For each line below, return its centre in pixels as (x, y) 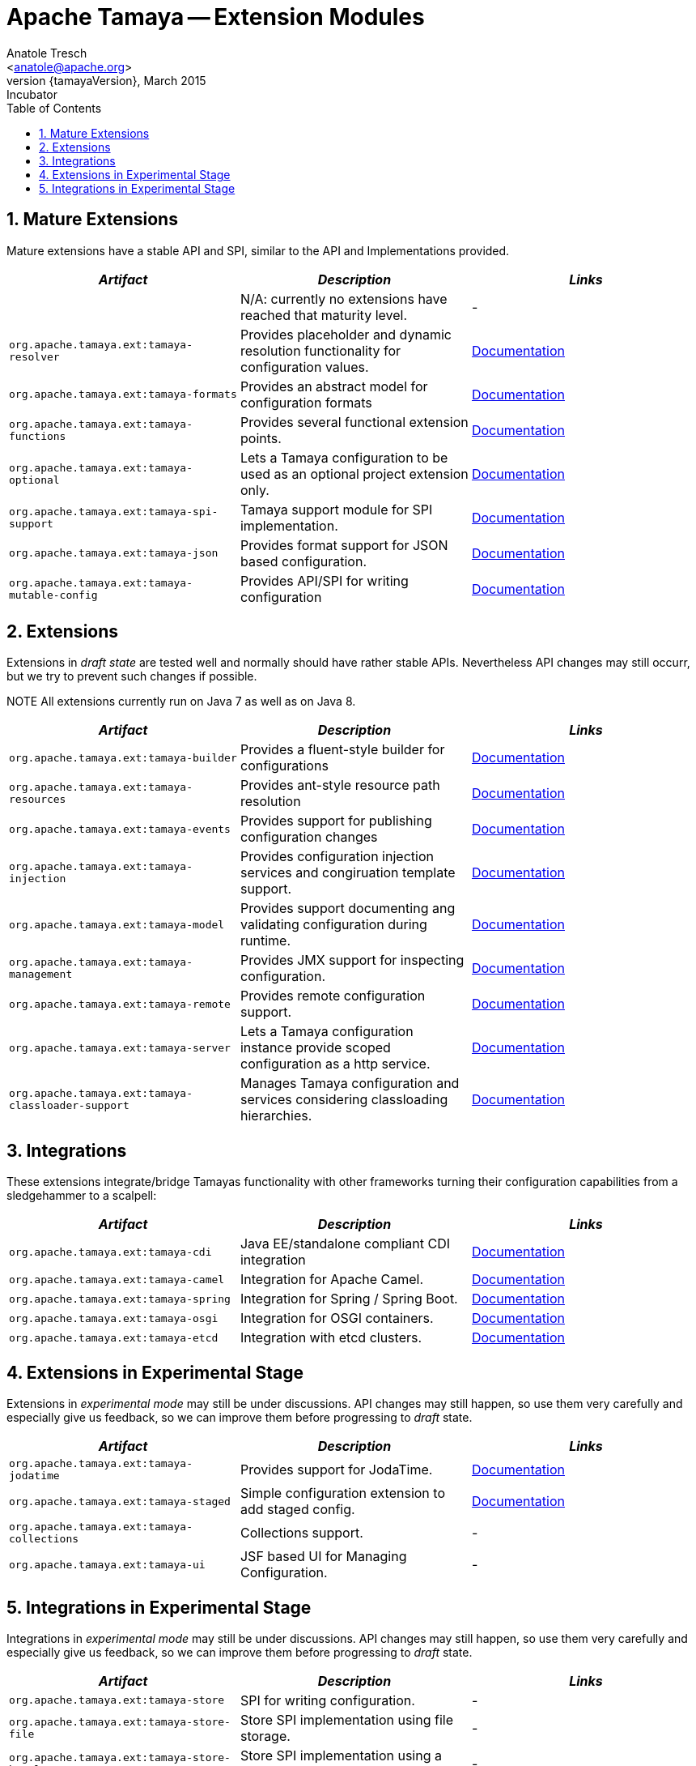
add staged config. (297, 1510)
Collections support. (301, 1533)
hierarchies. (276, 1116)
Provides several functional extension (354, 422)
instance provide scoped (315, 1048)
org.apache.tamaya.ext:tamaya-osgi (114, 1318)
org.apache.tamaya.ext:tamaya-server (120, 1047)
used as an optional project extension (354, 473)
